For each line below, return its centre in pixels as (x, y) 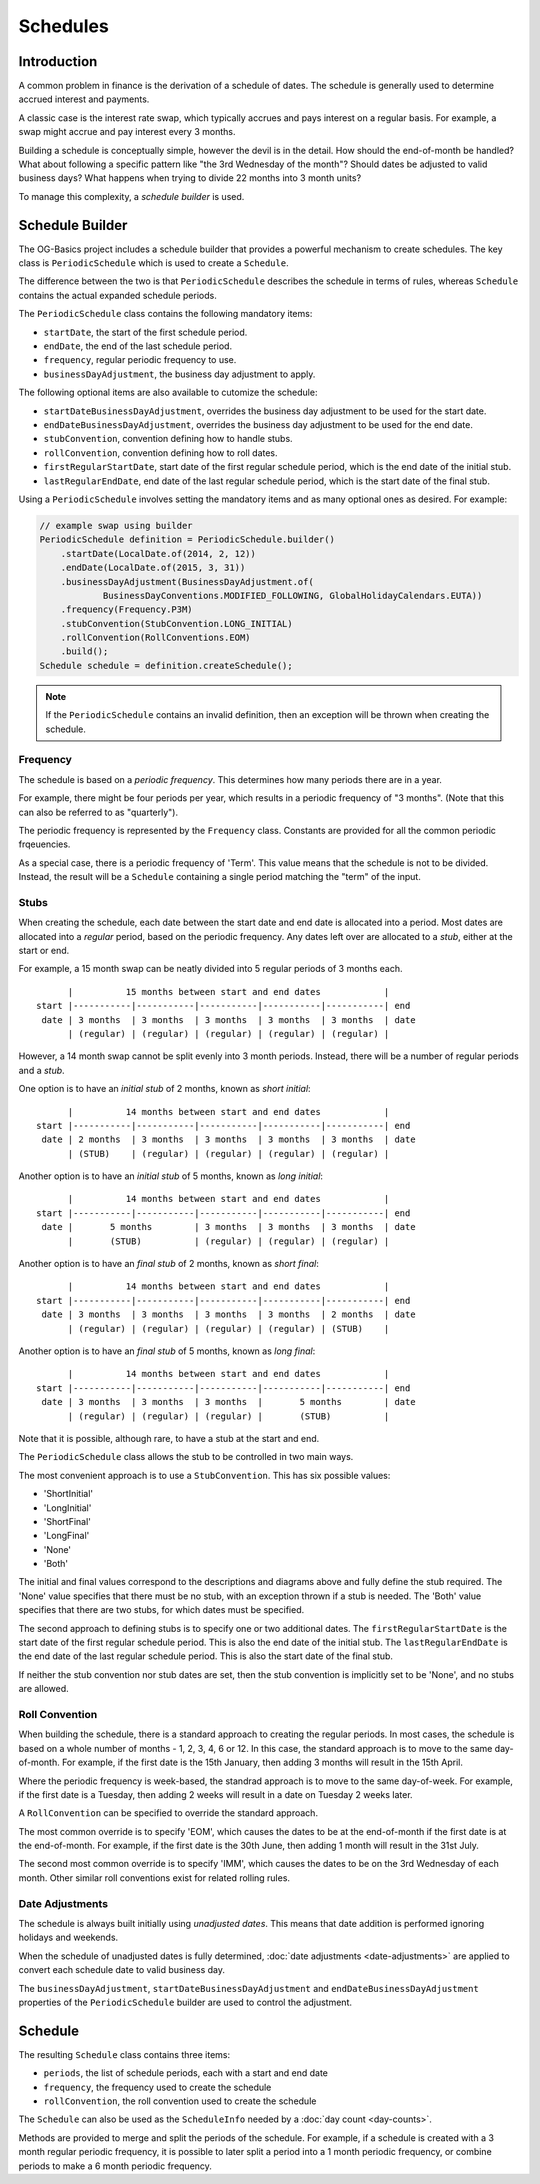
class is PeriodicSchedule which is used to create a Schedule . (153, 263)
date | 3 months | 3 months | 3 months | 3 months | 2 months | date (228, 1314)
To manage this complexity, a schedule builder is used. (131, 196)
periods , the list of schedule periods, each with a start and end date (186, 2073)
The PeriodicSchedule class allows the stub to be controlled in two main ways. (186, 1457)
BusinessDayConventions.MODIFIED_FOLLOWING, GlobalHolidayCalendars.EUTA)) (292, 595)
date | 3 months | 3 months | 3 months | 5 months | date (228, 1402)
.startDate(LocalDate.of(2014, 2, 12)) (158, 553)
